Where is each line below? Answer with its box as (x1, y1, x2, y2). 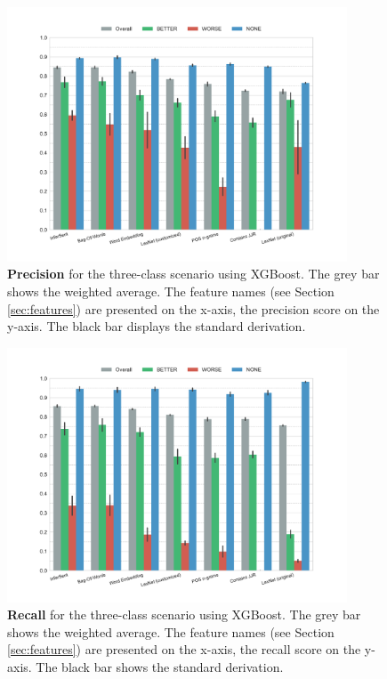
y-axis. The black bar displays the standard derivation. (7, 317, 306, 335)
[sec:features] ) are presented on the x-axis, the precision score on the (7, 299, 380, 318)
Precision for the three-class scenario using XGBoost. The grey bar (7, 264, 380, 283)
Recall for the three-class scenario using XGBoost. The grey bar (7, 605, 361, 624)
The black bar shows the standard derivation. (36, 657, 284, 675)
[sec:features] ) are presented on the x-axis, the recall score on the (7, 640, 361, 659)
